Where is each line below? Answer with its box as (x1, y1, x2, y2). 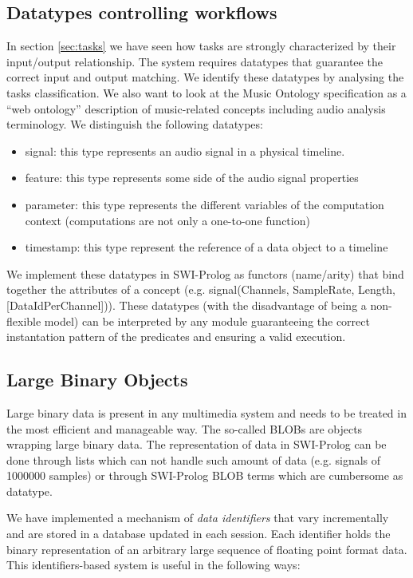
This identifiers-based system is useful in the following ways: (6, 556, 301, 573)
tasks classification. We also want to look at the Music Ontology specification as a (6, 84, 407, 101)
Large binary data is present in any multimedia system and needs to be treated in (6, 404, 407, 421)
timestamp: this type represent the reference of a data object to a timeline (25, 239, 388, 255)
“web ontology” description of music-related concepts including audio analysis (6, 100, 386, 117)
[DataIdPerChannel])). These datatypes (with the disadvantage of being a (6, 296, 367, 313)
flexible (6, 312, 41, 329)
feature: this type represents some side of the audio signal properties (25, 169, 359, 186)
